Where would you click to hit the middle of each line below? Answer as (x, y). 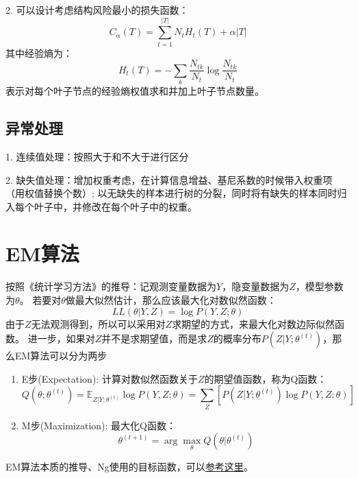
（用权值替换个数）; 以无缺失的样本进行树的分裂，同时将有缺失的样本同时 (171, 193)
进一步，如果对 (61, 338)
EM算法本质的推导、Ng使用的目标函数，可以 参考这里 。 (129, 467)
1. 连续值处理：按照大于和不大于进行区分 (97, 156)
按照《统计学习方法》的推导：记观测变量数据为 (111, 286)
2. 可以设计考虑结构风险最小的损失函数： (97, 10)
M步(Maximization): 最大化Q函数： (99, 425)
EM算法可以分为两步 (61, 356)
